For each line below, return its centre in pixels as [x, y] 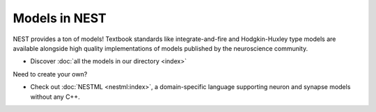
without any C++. [55, 97]
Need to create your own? [50, 74]
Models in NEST [60, 18]
